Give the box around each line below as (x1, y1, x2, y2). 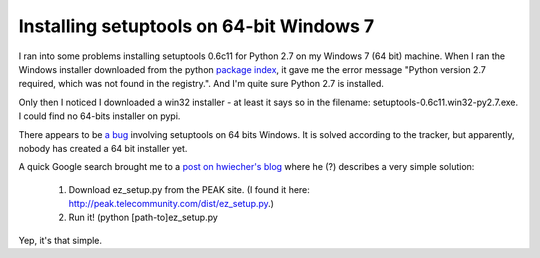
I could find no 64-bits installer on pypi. (18, 110, 181, 122)
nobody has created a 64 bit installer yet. (18, 142, 188, 154)
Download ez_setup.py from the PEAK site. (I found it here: (68, 183, 310, 195)
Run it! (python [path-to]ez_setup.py (68, 211, 219, 224)
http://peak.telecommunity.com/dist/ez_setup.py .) (68, 198, 275, 210)
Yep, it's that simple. (18, 234, 103, 246)
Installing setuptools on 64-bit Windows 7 (18, 15, 375, 37)
